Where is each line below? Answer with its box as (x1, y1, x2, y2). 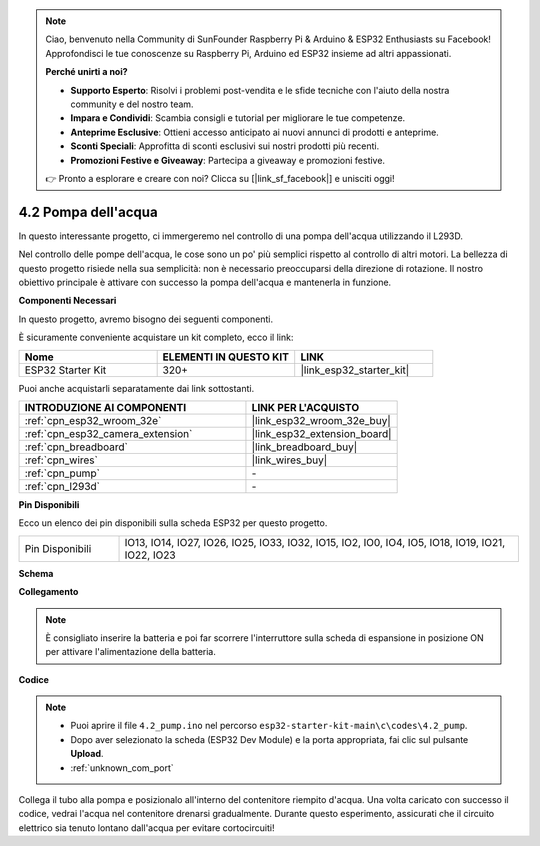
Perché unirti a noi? (45, 66, 129, 78)
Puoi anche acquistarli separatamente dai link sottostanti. (18, 382, 255, 394)
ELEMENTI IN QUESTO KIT (162, 350, 290, 364)
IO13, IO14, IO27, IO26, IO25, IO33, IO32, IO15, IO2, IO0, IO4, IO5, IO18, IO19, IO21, (124, 535, 506, 549)
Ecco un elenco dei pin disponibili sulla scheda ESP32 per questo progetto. (18, 517, 328, 529)
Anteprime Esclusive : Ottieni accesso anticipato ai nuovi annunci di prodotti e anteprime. (70, 126, 439, 138)
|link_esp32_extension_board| (251, 426, 392, 440)
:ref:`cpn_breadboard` (24, 440, 129, 454)
